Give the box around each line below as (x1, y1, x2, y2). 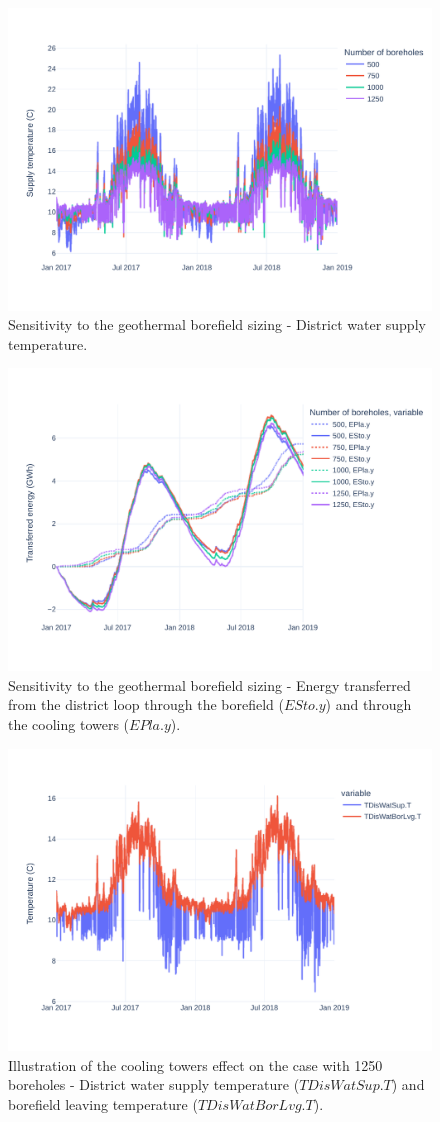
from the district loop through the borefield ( (8, 694, 284, 715)
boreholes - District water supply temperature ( (8, 1074, 300, 1095)
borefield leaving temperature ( (8, 1093, 198, 1114)
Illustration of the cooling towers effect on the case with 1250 (8, 1054, 383, 1075)
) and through (325, 694, 412, 715)
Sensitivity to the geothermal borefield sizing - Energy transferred (8, 674, 411, 695)
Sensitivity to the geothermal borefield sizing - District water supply (8, 314, 426, 335)
